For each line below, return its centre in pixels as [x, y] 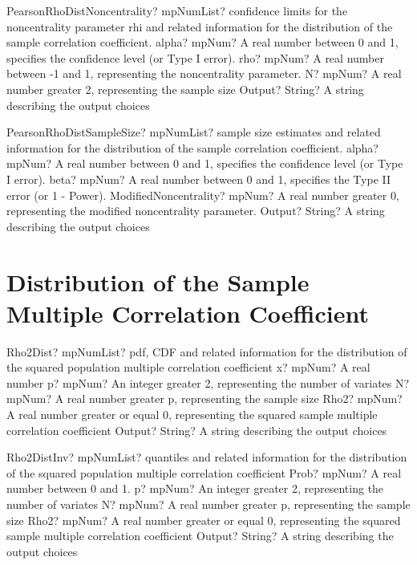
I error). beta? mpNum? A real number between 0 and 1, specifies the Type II [199, 179]
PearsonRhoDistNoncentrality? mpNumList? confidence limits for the [177, 10]
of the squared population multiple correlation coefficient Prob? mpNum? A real [204, 472]
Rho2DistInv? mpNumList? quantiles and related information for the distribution [207, 457]
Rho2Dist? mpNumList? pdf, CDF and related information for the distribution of [207, 351]
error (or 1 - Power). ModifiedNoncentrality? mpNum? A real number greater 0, [203, 195]
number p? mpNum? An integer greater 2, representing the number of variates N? [208, 382]
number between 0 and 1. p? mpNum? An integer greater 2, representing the [195, 488]
